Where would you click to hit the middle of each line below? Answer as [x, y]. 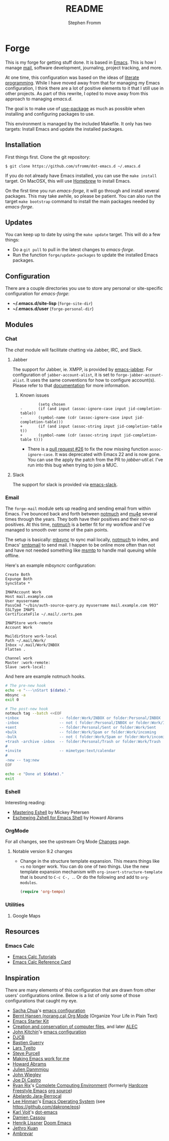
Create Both [18, 575]
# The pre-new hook [26, 686]
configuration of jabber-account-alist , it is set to [63, 374]
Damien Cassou [29, 1117]
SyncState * [18, 584]
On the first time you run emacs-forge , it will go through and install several [82, 191]
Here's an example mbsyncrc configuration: [51, 565]
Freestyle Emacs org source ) [42, 1091]
